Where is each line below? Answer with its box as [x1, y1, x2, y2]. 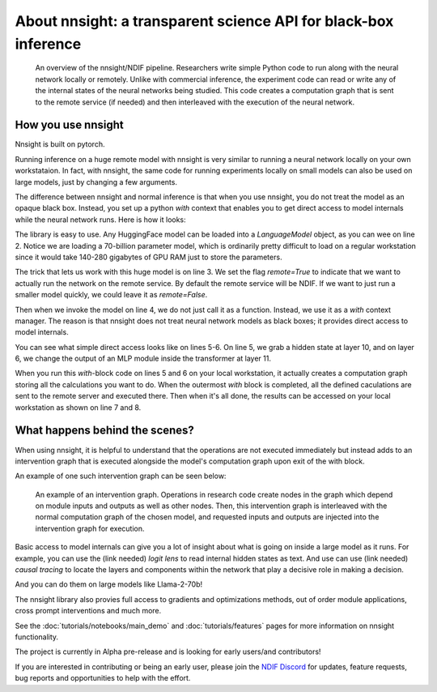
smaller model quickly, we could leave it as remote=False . [15, 290, 208, 300]
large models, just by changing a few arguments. [15, 177, 178, 186]
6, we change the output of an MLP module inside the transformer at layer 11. [15, 353, 271, 364]
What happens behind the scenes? [15, 424, 194, 438]
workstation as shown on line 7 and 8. [15, 402, 142, 412]
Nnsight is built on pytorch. [15, 139, 105, 149]
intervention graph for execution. [35, 523, 145, 533]
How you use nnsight [15, 118, 125, 132]
